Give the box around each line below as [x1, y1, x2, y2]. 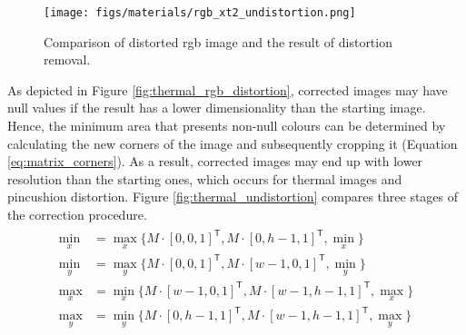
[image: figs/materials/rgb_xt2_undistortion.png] [44, 6, 356, 19]
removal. [44, 50, 91, 69]
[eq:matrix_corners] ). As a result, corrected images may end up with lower [7, 152, 423, 171]
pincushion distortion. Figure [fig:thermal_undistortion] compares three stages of [7, 187, 459, 206]
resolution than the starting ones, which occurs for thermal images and [7, 169, 402, 188]
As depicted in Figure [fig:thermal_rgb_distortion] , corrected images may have [7, 80, 448, 99]
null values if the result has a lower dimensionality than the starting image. [7, 98, 426, 117]
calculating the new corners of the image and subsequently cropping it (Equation [7, 133, 458, 153]
